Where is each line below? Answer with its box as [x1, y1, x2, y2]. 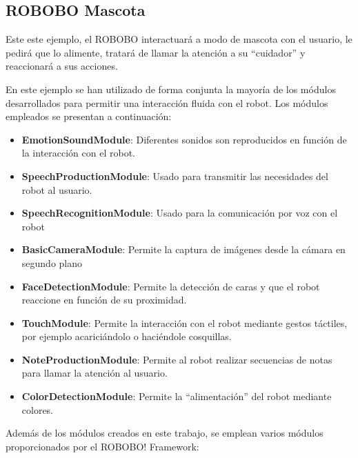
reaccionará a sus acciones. [6, 59, 118, 73]
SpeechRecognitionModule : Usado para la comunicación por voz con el [21, 206, 338, 220]
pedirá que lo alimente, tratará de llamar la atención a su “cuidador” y [6, 45, 306, 59]
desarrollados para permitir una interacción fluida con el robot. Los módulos [6, 95, 328, 110]
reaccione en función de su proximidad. [21, 292, 187, 307]
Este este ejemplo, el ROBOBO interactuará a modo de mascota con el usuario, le [6, 32, 352, 46]
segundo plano [21, 255, 83, 270]
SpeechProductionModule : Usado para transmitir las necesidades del [21, 168, 328, 183]
